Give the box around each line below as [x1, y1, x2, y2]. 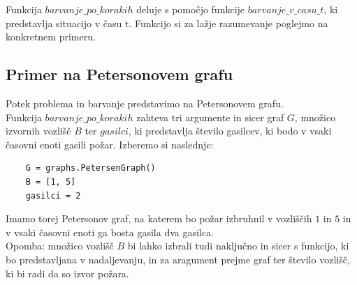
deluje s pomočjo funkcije [136, 2, 245, 16]
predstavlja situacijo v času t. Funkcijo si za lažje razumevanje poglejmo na [6, 15, 328, 30]
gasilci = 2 [25, 190, 81, 201]
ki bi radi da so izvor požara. [6, 265, 129, 280]
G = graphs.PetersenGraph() [25, 163, 156, 174]
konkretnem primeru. [6, 29, 96, 44]
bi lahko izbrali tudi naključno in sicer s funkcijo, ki [127, 238, 349, 253]
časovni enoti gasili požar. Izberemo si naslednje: [6, 137, 214, 151]
